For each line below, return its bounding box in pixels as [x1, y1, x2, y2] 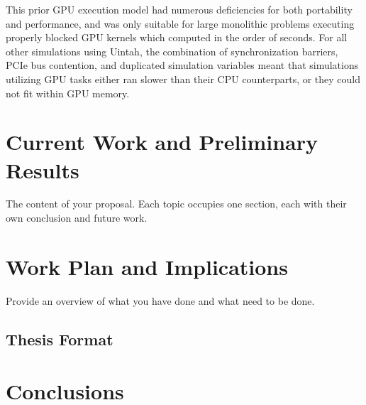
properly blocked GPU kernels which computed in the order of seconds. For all [6, 30, 348, 45]
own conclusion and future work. [6, 210, 148, 225]
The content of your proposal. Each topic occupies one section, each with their [6, 196, 347, 211]
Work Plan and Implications [6, 252, 288, 281]
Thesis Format [6, 328, 113, 350]
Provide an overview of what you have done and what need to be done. [6, 293, 315, 308]
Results [6, 155, 79, 184]
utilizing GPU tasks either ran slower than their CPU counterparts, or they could [6, 71, 361, 86]
